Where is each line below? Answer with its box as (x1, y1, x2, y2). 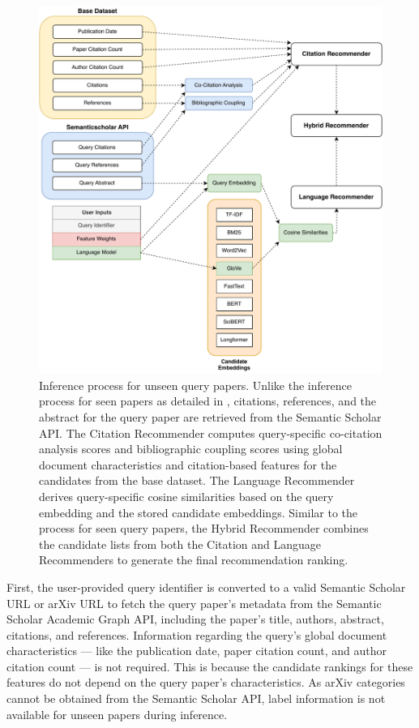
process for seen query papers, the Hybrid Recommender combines (39, 520, 369, 537)
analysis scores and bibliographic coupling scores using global (39, 440, 343, 457)
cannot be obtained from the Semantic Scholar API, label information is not (6, 690, 386, 707)
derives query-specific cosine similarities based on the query (39, 487, 334, 504)
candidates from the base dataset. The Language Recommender (39, 472, 355, 489)
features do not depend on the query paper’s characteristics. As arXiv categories (6, 674, 405, 691)
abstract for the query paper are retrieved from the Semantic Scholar (39, 408, 382, 425)
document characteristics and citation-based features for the (39, 456, 337, 473)
